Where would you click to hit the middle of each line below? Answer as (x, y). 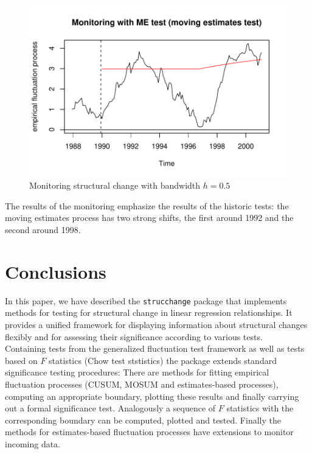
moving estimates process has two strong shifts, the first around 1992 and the (149, 218)
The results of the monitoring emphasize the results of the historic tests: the (147, 205)
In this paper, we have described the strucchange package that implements (146, 300)
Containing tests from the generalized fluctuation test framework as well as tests (155, 348)
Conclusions (56, 271)
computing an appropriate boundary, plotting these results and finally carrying (152, 396)
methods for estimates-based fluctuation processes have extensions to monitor (149, 432)
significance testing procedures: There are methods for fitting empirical (137, 372)
